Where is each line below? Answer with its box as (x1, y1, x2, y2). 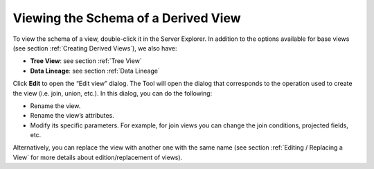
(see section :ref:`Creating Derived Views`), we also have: (12, 44, 177, 52)
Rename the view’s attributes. (30, 112, 114, 120)
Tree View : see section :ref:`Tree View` (30, 57, 142, 65)
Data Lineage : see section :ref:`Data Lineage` (30, 66, 161, 75)
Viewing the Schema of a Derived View (12, 10, 242, 26)
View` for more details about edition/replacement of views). (12, 153, 183, 161)
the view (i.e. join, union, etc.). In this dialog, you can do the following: (12, 89, 213, 97)
